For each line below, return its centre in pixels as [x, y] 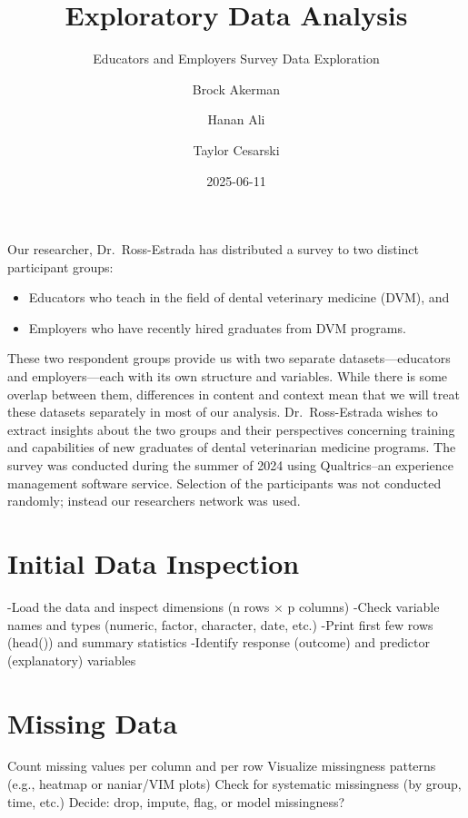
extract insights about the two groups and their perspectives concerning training [231, 429]
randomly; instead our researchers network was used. [154, 501]
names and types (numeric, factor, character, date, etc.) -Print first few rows [220, 624]
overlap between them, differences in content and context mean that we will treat [234, 394]
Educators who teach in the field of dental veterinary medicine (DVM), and [239, 297]
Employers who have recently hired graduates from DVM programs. [217, 327]
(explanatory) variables [72, 660]
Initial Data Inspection [154, 563]
